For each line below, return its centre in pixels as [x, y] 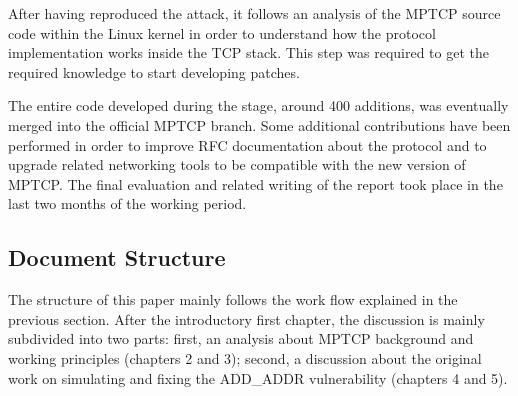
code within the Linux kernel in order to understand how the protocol [222, 32]
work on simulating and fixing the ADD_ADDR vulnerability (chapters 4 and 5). [258, 377]
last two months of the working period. [127, 203]
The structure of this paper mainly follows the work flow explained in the [233, 299]
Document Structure [117, 257]
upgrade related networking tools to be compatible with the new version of [237, 164]
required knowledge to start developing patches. [154, 71]
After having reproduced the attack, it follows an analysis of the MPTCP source [254, 13]
